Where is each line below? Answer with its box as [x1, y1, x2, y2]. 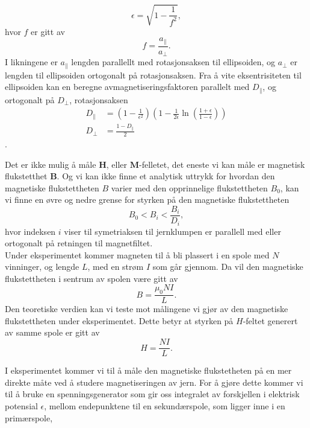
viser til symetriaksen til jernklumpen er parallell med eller [64, 225, 281, 237]
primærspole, [5, 411, 53, 424]
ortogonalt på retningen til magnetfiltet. [5, 237, 153, 249]
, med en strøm [87, 260, 144, 273]
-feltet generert [243, 314, 298, 327]
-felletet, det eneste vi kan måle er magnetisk [138, 158, 305, 170]
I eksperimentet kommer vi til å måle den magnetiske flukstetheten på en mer [5, 364, 292, 377]
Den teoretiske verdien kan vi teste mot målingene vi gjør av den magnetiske [5, 302, 288, 315]
